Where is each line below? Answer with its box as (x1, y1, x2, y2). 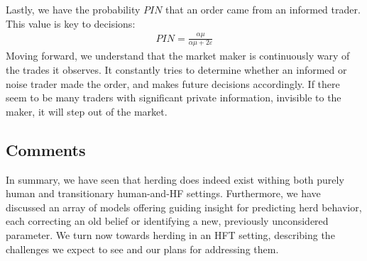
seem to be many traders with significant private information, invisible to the (6, 90, 341, 105)
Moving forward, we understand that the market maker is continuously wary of (6, 48, 350, 63)
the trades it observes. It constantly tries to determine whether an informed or (6, 62, 347, 77)
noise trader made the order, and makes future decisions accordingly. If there (6, 76, 340, 91)
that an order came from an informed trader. (165, 2, 361, 16)
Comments (6, 138, 86, 160)
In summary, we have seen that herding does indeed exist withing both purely (6, 172, 344, 187)
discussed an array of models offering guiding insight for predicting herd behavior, (6, 199, 362, 214)
